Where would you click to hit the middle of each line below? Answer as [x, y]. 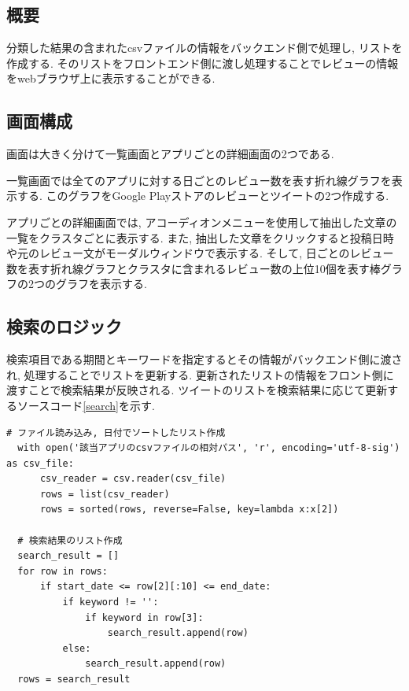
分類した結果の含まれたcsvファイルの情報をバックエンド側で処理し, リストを [204, 48]
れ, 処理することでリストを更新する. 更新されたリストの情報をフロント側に [200, 374]
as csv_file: [40, 463]
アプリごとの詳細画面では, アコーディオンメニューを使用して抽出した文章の [202, 222]
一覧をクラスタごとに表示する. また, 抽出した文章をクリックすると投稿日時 [200, 237]
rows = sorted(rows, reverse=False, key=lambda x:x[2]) [189, 510]
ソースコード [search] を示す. [86, 405]
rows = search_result [74, 680]
